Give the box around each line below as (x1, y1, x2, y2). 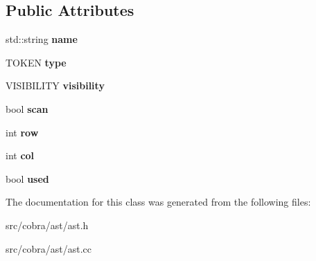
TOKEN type (6, 55, 67, 69)
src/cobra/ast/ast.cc (6, 241, 91, 255)
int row (6, 125, 39, 139)
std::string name (6, 32, 78, 46)
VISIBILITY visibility (6, 78, 105, 93)
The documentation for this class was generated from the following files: (6, 195, 311, 209)
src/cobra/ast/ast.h (6, 217, 89, 232)
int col (6, 148, 35, 163)
